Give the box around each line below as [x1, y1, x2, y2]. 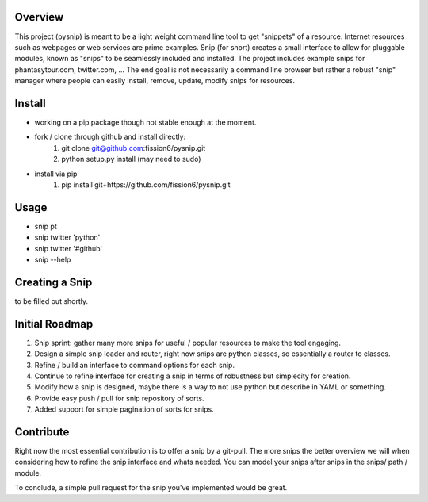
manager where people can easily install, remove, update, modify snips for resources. [14, 76, 296, 86]
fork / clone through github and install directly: [34, 132, 186, 142]
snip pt [34, 221, 57, 231]
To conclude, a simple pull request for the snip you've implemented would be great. [14, 483, 288, 492]
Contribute [14, 425, 70, 439]
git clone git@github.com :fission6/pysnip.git [61, 143, 206, 152]
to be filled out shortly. [14, 296, 89, 305]
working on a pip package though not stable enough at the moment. [34, 117, 257, 127]
